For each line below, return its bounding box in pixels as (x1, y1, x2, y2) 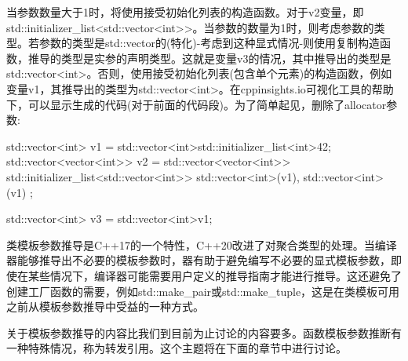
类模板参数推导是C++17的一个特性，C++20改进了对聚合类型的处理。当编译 (6, 236, 397, 253)
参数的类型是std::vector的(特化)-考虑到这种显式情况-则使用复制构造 (38, 35, 381, 51)
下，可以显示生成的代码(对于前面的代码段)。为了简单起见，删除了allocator (6, 96, 387, 112)
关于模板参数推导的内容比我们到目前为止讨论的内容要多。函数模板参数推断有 (6, 324, 402, 341)
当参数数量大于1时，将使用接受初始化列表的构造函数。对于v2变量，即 (6, 4, 364, 20)
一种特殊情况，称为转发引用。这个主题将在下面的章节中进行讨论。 (6, 340, 347, 356)
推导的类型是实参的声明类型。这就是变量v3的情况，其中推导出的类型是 (27, 49, 392, 66)
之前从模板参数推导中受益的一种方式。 (6, 298, 204, 315)
